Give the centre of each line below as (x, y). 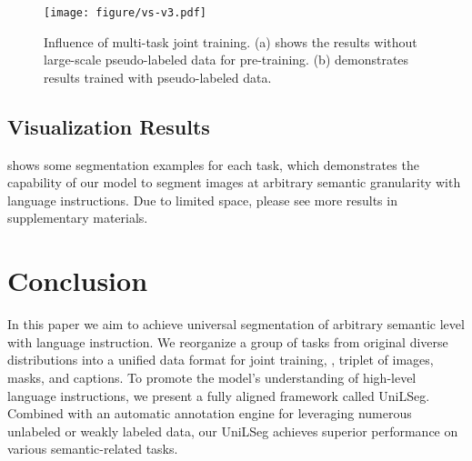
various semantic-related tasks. (93, 449)
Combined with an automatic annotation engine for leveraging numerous (210, 413)
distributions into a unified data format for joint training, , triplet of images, (221, 360)
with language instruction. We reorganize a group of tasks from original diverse (228, 341)
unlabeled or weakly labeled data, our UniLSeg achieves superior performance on (233, 431)
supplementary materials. (78, 218)
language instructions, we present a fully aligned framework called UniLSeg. (219, 395)
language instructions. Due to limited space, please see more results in (202, 200)
